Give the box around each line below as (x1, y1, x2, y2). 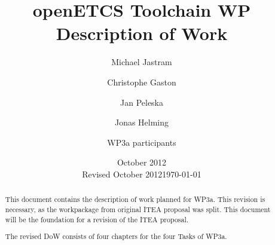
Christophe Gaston (107, 75, 176, 88)
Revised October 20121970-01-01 (82, 167, 201, 180)
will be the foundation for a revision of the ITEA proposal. (5, 214, 189, 224)
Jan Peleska (120, 96, 164, 108)
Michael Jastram (111, 56, 172, 68)
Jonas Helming (114, 116, 169, 128)
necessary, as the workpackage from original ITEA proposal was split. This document (5, 204, 271, 214)
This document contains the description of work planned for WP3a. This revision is (5, 194, 265, 204)
